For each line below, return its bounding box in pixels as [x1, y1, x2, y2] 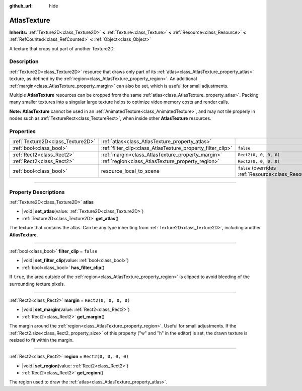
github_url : [9, 3, 33, 9]
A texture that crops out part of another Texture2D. [9, 45, 115, 51]
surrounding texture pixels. [9, 281, 65, 287]
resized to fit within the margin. [9, 337, 74, 343]
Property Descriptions [9, 188, 65, 195]
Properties [9, 127, 36, 135]
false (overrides [238, 164, 276, 171]
